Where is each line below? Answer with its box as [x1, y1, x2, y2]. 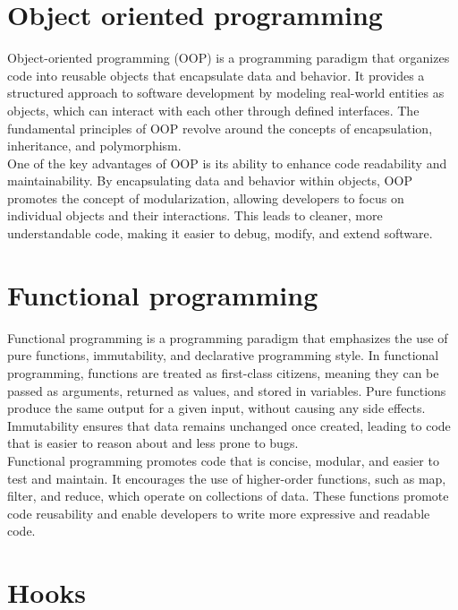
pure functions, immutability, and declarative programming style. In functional [7, 346, 439, 365]
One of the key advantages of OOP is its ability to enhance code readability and [7, 153, 447, 172]
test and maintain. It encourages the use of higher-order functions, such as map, [7, 468, 446, 487]
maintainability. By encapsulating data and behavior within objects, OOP [7, 171, 412, 190]
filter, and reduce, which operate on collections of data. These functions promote [7, 486, 449, 505]
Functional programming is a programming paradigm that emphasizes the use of [7, 328, 448, 347]
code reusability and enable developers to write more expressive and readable [7, 503, 430, 522]
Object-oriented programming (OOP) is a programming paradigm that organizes [7, 48, 450, 67]
